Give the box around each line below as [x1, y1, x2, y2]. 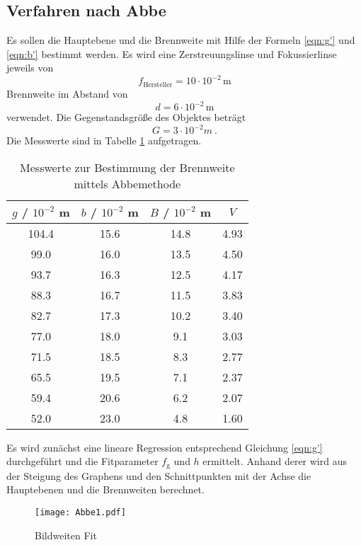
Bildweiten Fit [35, 527, 97, 542]
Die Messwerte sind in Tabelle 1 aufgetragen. [6, 133, 202, 148]
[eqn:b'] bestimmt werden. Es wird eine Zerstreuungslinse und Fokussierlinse [6, 46, 337, 61]
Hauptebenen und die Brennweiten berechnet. [6, 482, 205, 497]
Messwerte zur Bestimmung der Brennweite [20, 159, 235, 176]
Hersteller [143, 81, 173, 88]
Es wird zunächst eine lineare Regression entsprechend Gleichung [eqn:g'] [6, 440, 323, 454]
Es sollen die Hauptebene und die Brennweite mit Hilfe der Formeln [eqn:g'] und [6, 33, 355, 47]
